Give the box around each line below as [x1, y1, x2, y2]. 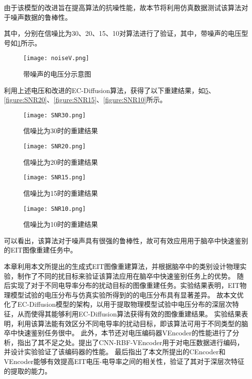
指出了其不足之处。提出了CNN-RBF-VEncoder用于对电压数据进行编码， [17, 337, 244, 347]
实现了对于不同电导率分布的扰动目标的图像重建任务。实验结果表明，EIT [10, 280, 240, 290]
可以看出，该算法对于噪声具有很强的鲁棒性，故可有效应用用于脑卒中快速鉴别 [4, 235, 248, 245]
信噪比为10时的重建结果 [23, 219, 98, 229]
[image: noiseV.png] [23, 55, 90, 62]
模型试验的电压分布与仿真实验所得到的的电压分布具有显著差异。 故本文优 [10, 289, 244, 300]
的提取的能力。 [4, 365, 51, 376]
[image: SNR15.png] [23, 174, 86, 181]
